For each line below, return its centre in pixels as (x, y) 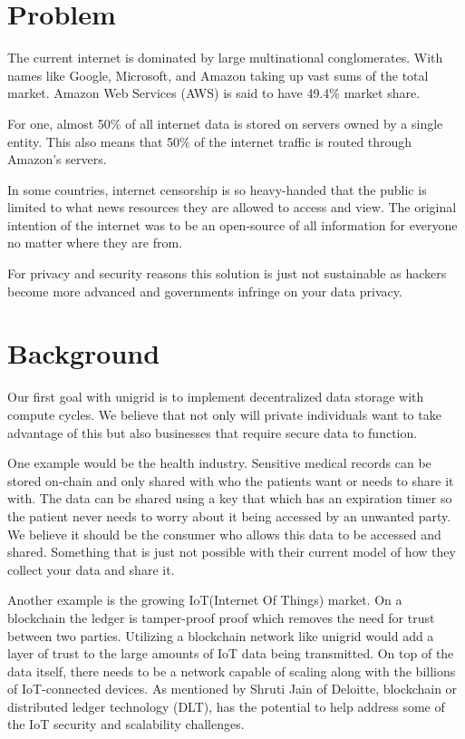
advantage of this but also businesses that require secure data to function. (213, 432)
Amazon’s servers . (57, 159)
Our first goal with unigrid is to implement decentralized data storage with (216, 397)
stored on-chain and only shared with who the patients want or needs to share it (231, 480)
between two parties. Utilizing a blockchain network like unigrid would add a (221, 635)
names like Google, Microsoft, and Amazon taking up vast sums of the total (218, 75)
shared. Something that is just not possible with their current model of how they (232, 552)
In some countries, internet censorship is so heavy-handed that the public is (217, 189)
